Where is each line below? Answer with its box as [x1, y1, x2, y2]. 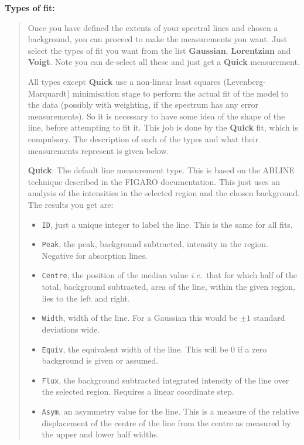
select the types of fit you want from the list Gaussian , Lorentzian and [28, 44, 291, 56]
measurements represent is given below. [28, 144, 169, 156]
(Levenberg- [223, 75, 266, 87]
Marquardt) [28, 87, 70, 99]
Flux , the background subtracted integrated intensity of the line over [42, 374, 289, 386]
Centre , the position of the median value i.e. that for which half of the [42, 269, 297, 281]
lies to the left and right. [42, 292, 130, 304]
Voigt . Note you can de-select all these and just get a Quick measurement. [28, 56, 300, 68]
